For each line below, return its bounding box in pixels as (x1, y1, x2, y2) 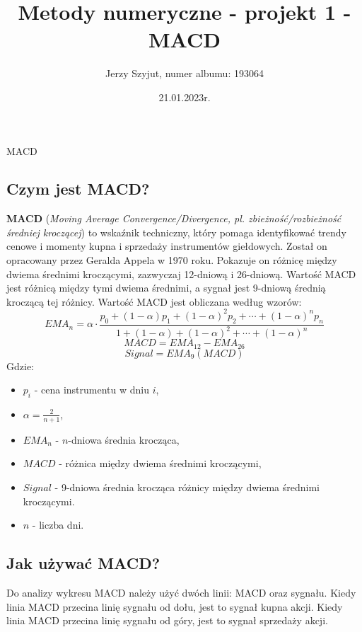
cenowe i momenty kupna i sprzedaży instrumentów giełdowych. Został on (6, 239, 327, 253)
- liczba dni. (32, 517, 84, 532)
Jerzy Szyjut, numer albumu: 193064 (105, 66, 264, 81)
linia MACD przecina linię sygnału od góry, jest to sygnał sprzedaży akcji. (6, 613, 328, 628)
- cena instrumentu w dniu (34, 382, 149, 397)
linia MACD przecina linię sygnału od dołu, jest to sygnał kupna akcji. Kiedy (6, 599, 343, 614)
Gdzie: (6, 358, 34, 373)
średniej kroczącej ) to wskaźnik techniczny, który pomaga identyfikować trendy (6, 224, 347, 239)
